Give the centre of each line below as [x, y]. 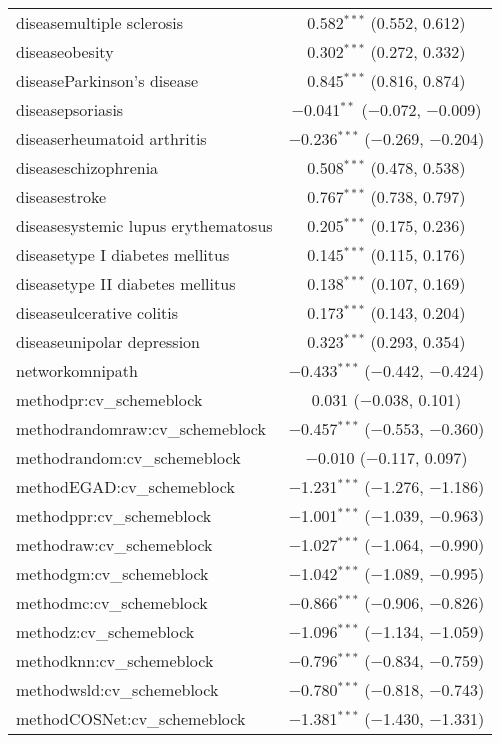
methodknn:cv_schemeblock [115, 660]
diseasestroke [61, 196]
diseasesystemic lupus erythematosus [144, 225]
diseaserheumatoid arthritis [111, 138]
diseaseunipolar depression [108, 341]
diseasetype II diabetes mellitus [126, 283]
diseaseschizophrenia [87, 167]
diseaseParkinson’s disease [107, 80]
